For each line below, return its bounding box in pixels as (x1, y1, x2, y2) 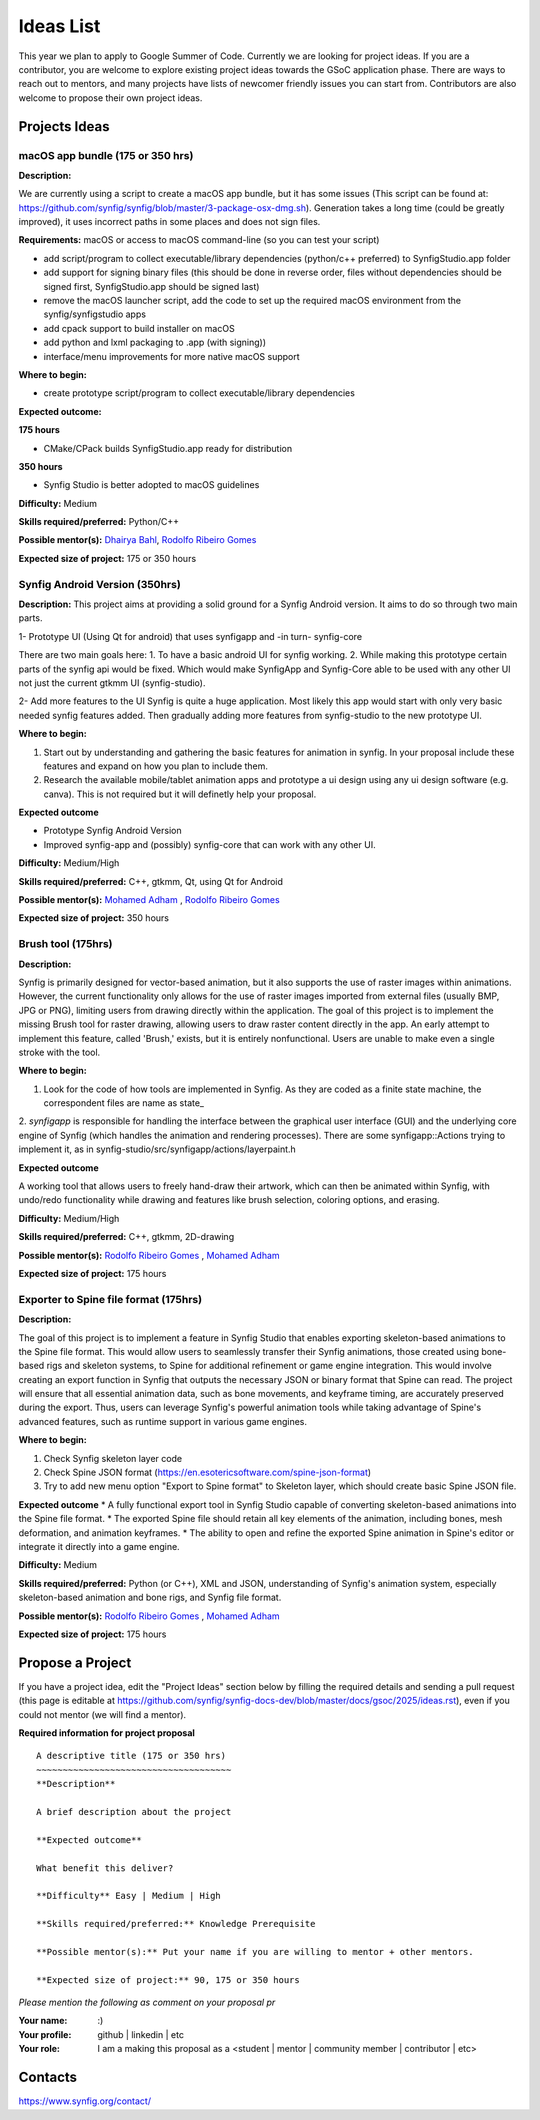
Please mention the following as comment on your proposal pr (18, 1996, 276, 2009)
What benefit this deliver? (36, 1862, 174, 1874)
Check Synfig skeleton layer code (43, 1452, 183, 1464)
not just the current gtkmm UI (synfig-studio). (18, 676, 206, 689)
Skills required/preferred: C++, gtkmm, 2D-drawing (18, 1231, 235, 1243)
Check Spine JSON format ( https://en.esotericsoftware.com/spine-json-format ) (43, 1466, 372, 1479)
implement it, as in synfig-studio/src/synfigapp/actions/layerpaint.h (18, 1143, 297, 1155)
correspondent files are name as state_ (43, 1097, 205, 1109)
